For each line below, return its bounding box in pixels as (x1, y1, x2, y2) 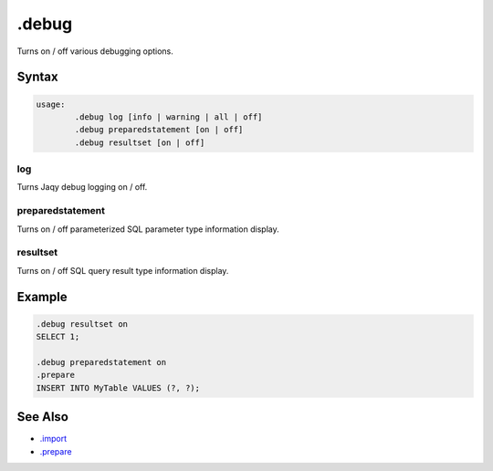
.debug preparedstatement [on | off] (74, 124, 244, 135)
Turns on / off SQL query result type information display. (16, 265, 229, 276)
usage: (36, 99, 66, 110)
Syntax (16, 69, 58, 85)
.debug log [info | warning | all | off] (74, 111, 263, 122)
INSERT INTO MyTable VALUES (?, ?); (36, 382, 201, 392)
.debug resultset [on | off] (74, 137, 205, 148)
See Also (16, 409, 68, 424)
